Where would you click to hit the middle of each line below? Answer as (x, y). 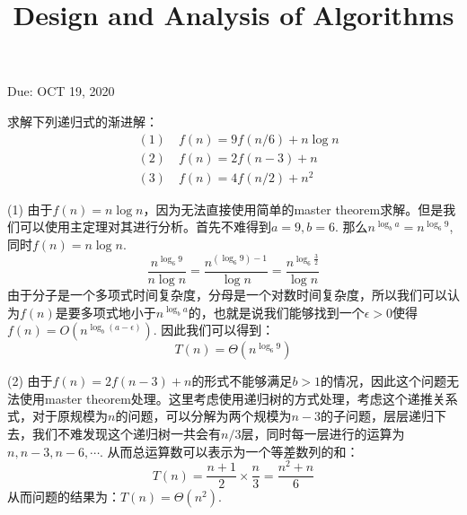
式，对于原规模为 (57, 416)
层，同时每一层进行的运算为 (323, 434)
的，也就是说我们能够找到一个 (276, 312)
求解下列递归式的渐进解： (83, 121)
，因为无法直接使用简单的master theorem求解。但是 (293, 209)
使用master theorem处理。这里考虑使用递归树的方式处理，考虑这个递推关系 (238, 398)
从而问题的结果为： (64, 497)
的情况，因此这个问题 (384, 381)
